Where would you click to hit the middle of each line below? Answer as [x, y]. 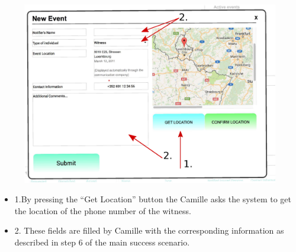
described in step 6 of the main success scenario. [102, 242]
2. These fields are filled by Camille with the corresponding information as [149, 230]
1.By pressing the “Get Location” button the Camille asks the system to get [153, 199]
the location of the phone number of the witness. [103, 210]
